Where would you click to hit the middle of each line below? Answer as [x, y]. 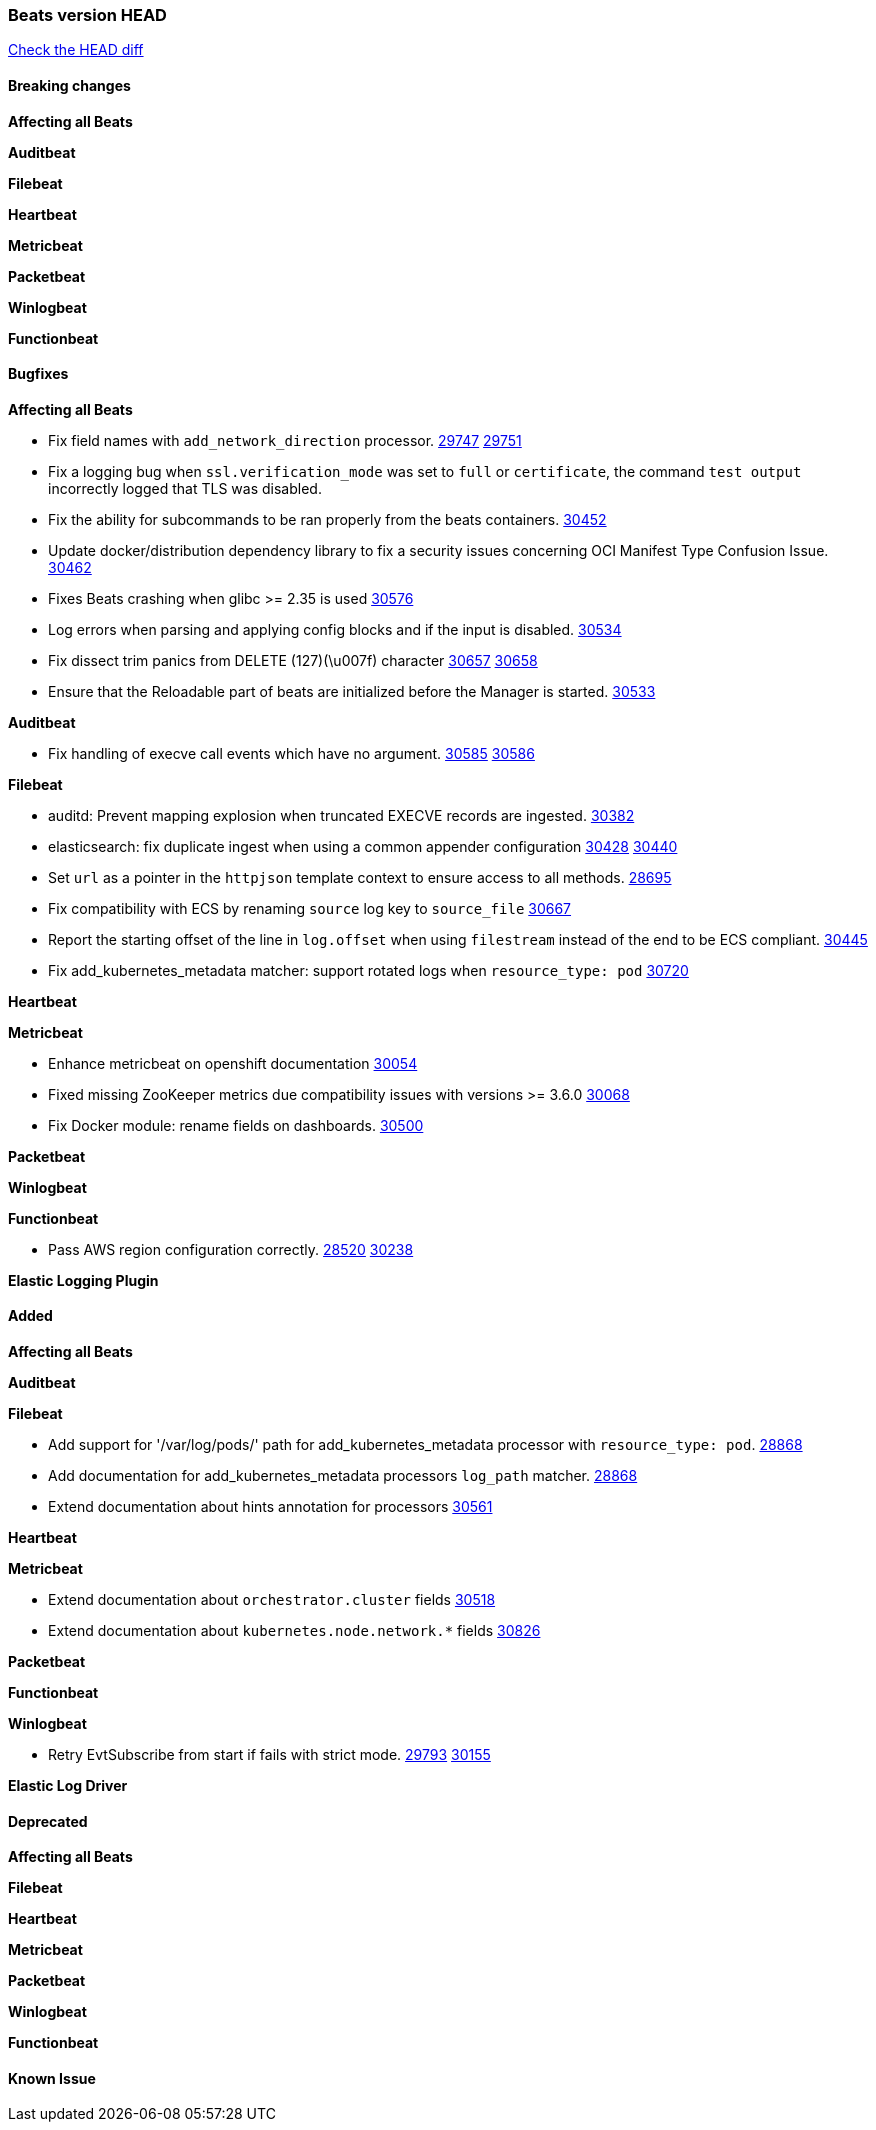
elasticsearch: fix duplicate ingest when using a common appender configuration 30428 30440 [363, 846]
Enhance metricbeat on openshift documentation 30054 [233, 1063]
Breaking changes [69, 85]
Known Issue [52, 2078]
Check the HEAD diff [76, 50]
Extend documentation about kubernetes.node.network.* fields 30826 [294, 1631]
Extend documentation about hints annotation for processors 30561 [270, 1507]
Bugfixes [38, 374]
